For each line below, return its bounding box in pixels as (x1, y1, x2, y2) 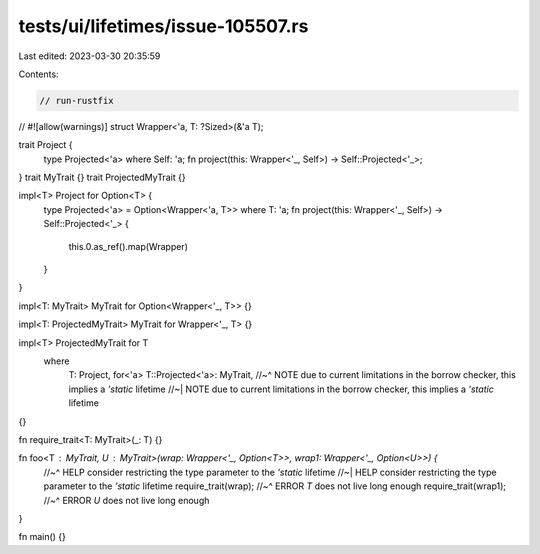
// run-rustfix (39, 95, 114, 106)
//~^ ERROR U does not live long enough (43, 494, 210, 506)
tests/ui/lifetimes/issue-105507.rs (18, 15, 309, 37)
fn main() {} (18, 531, 67, 543)
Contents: (18, 68, 59, 80)
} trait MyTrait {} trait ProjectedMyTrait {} (18, 171, 186, 184)
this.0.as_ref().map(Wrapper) (68, 240, 189, 252)
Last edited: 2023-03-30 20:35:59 (18, 50, 161, 62)
